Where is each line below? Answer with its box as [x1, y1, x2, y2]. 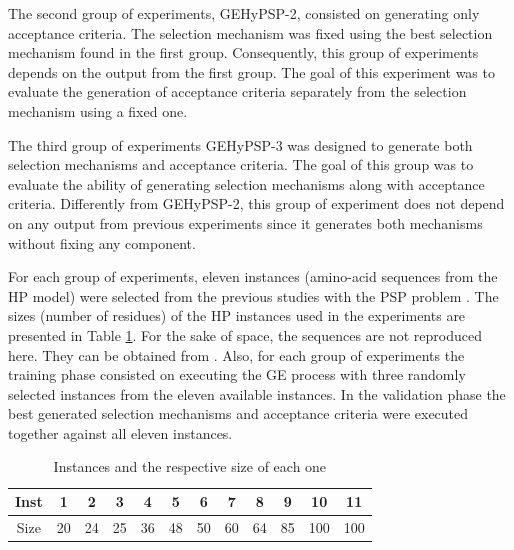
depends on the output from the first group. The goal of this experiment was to [8, 61, 495, 82]
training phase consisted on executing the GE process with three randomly [8, 364, 466, 385]
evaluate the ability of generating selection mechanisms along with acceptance [8, 173, 485, 194]
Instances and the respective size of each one [53, 456, 327, 477]
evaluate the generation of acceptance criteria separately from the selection [8, 81, 467, 102]
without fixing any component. [8, 232, 196, 253]
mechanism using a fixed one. [8, 100, 188, 121]
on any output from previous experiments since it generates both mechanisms [8, 212, 483, 233]
